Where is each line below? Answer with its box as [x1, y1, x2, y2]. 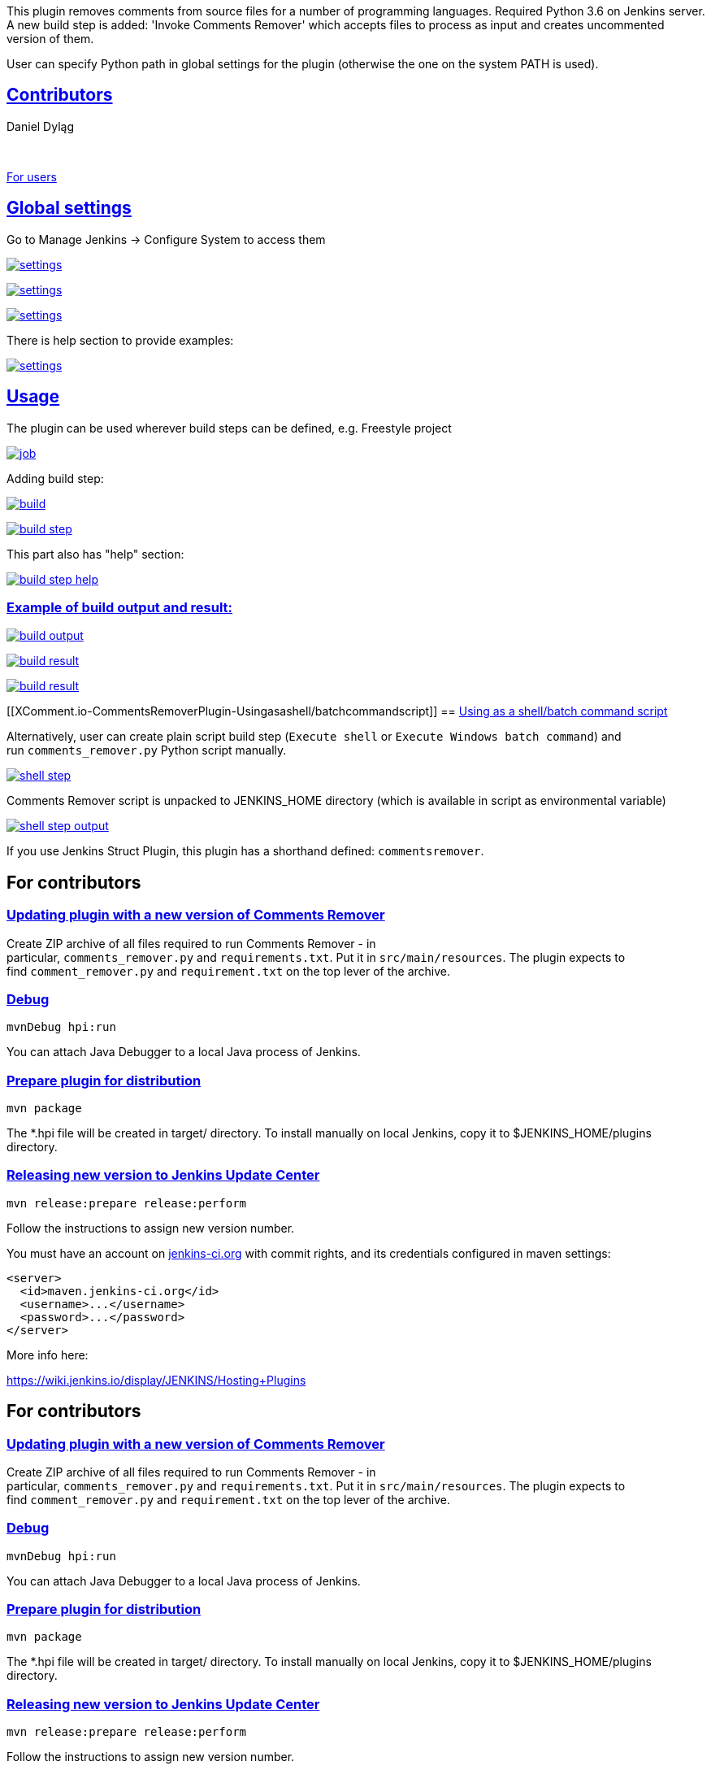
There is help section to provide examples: [7, 333, 234, 347]
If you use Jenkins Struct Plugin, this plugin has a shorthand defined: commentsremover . [7, 844, 484, 859]
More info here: [7, 1347, 89, 1362]
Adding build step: [7, 471, 104, 485]
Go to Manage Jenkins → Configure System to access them [7, 232, 326, 246]
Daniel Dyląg [7, 119, 74, 133]
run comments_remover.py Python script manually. [7, 743, 287, 758]
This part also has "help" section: [7, 546, 184, 561]
